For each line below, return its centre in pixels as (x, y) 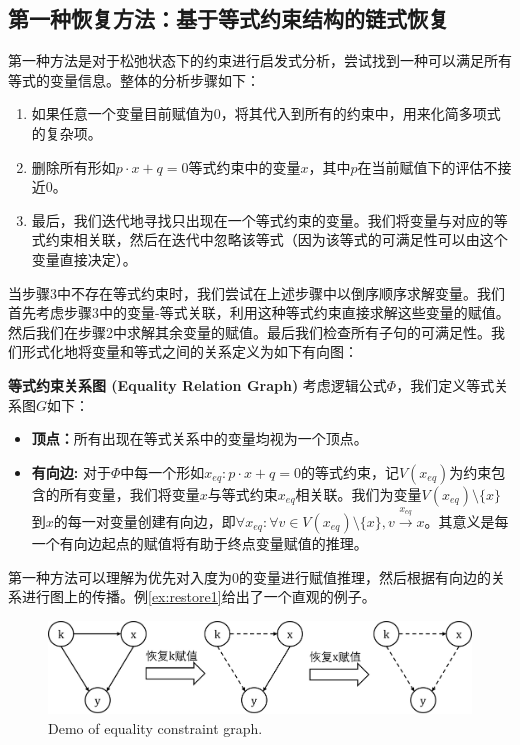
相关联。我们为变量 (358, 493)
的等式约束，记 (349, 471)
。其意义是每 (466, 520)
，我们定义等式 (445, 384)
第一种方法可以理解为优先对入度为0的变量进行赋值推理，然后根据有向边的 (249, 576)
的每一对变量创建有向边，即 (144, 520)
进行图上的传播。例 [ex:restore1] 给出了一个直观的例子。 (198, 596)
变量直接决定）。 (84, 258)
